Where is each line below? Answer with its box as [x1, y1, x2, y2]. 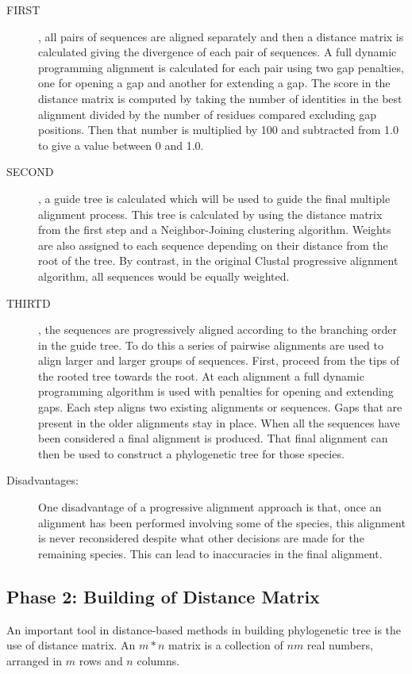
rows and [79, 652, 123, 668]
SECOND [6, 163, 54, 180]
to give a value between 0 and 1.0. [38, 136, 204, 153]
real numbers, [306, 637, 373, 653]
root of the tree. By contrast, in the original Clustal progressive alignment [38, 252, 399, 269]
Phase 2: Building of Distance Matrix [6, 584, 320, 608]
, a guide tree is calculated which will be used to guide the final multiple [38, 190, 391, 206]
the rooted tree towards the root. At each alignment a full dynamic [38, 367, 364, 384]
